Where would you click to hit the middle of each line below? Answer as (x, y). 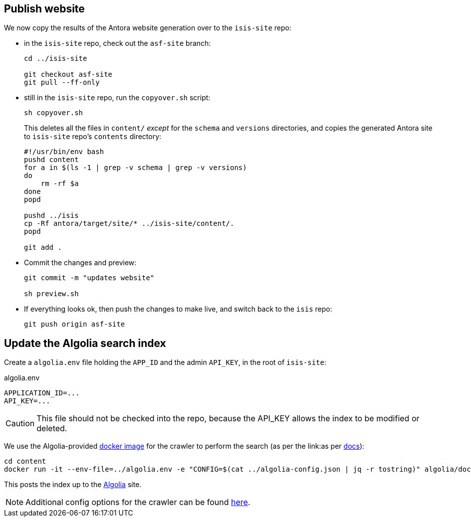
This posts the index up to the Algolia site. (73, 485)
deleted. (52, 429)
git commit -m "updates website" (89, 278)
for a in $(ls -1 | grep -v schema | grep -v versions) (135, 168)
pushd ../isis (51, 216)
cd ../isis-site (56, 59)
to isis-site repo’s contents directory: (93, 137)
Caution (20, 424)
